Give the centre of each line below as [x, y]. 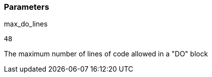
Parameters [27, 7]
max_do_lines [26, 24]
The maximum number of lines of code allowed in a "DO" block [106, 54]
